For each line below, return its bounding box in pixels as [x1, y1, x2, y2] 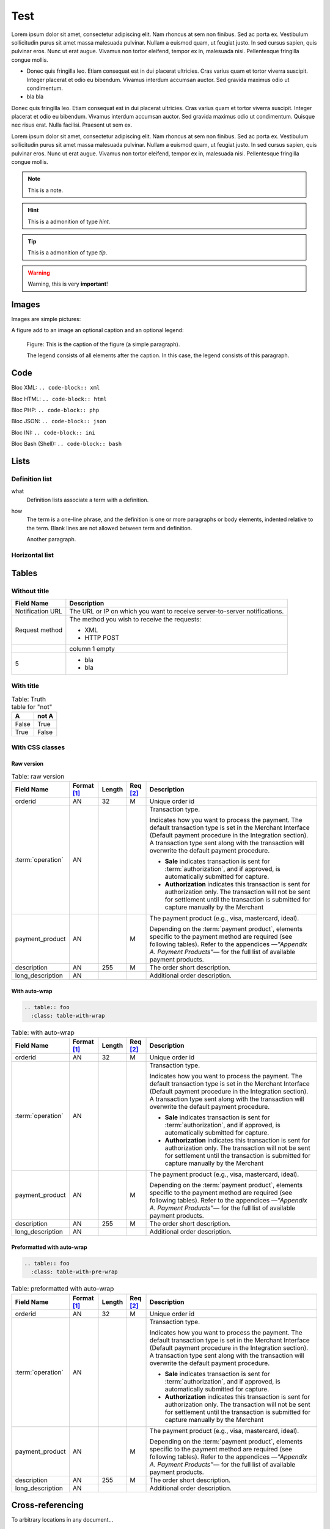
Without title [11, 587, 50, 595]
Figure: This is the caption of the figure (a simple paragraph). [26, 340, 180, 348]
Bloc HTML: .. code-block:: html [11, 395, 107, 402]
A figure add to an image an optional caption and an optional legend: [11, 327, 184, 334]
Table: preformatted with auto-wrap [11, 1284, 114, 1293]
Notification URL [15, 607, 62, 615]
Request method [15, 626, 63, 634]
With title [11, 682, 40, 690]
